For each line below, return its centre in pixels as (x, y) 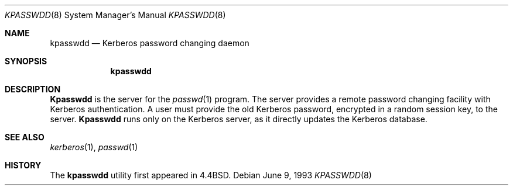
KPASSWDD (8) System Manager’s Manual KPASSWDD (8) (115, 15)
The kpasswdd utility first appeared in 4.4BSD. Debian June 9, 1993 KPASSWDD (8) (211, 175)
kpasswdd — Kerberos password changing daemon (150, 43)
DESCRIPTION (33, 89)
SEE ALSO (25, 137)
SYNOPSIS (26, 61)
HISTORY (23, 165)
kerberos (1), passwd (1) (94, 147)
